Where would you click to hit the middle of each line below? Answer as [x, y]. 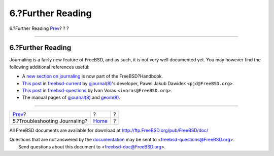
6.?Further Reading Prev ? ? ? [39, 28]
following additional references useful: [49, 67]
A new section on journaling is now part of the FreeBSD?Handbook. [93, 76]
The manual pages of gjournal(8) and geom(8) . [71, 97]
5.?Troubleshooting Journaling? [50, 121]
